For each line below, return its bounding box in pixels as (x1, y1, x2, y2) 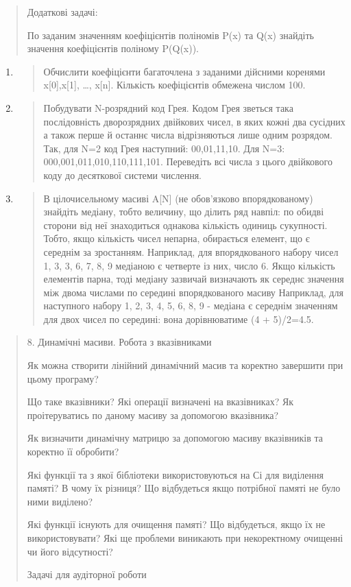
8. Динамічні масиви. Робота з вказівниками (27, 335, 212, 349)
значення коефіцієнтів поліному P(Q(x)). (27, 41, 199, 56)
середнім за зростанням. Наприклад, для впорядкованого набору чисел (43, 244, 339, 259)
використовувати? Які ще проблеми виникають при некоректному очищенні (27, 531, 343, 544)
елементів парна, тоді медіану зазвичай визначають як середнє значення (43, 272, 344, 286)
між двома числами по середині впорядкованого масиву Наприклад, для (43, 285, 343, 299)
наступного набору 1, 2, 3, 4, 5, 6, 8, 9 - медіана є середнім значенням (43, 298, 338, 313)
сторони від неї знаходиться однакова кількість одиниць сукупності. (43, 217, 328, 232)
